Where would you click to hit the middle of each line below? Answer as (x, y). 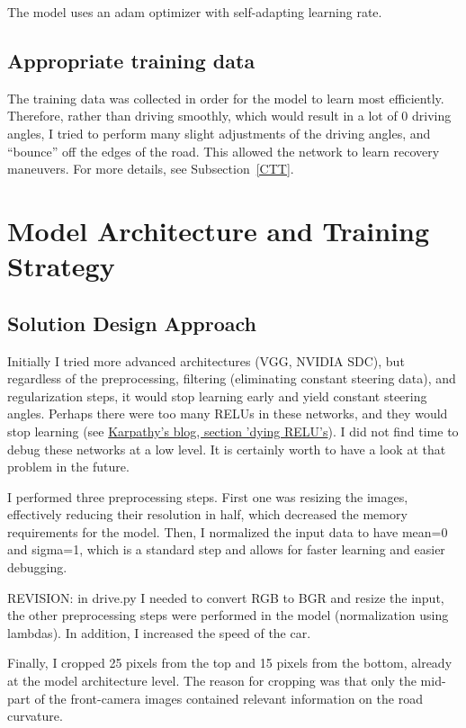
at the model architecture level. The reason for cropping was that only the (212, 681)
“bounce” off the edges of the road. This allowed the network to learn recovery (224, 151)
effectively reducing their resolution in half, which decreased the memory (207, 514)
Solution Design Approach (132, 323)
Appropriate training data (131, 60)
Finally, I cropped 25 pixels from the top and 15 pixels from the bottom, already (230, 663)
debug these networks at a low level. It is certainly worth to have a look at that (227, 449)
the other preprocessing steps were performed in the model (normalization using (228, 615)
